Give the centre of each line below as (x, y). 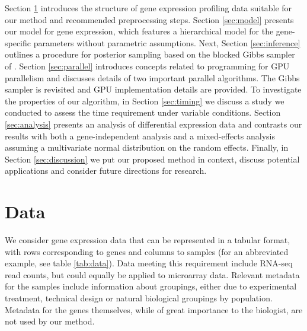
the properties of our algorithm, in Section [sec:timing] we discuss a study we (145, 101)
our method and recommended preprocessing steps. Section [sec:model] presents (149, 19)
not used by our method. (50, 321)
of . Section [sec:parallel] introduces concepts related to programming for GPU (147, 66)
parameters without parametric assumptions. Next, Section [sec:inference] (167, 42)
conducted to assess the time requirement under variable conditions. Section (143, 112)
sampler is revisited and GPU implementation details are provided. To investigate (153, 89)
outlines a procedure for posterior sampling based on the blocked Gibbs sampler (150, 54)
